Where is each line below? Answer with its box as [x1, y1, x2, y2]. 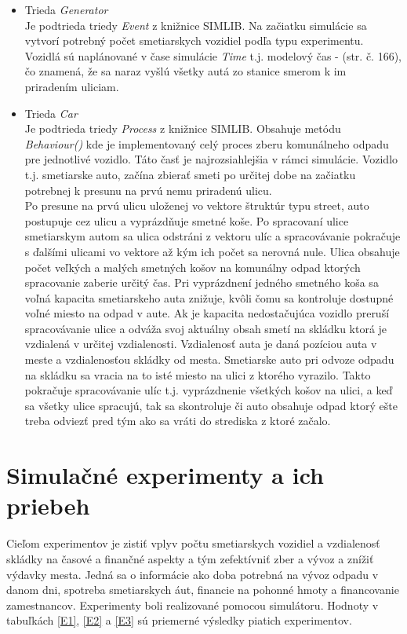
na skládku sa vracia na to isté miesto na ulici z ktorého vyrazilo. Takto [24, 366, 371, 383]
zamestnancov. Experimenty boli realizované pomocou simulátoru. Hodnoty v [6, 596, 379, 613]
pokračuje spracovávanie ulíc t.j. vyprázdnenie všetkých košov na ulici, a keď [24, 382, 393, 398]
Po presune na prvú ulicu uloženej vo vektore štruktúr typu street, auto [24, 197, 369, 214]
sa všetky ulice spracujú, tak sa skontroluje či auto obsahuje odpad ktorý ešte [24, 397, 398, 413]
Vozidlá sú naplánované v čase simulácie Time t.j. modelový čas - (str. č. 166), [24, 47, 402, 64]
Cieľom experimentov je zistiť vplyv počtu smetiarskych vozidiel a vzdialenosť [6, 535, 380, 552]
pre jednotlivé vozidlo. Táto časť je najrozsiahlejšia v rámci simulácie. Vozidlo [24, 151, 398, 167]
